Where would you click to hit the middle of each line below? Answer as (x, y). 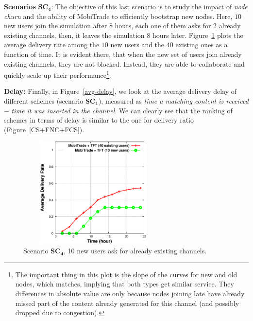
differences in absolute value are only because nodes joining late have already (130, 293)
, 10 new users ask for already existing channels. (135, 251)
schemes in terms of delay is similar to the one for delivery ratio (99, 120)
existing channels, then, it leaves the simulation (74, 35)
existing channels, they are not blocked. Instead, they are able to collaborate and (124, 63)
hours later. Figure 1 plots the (198, 35)
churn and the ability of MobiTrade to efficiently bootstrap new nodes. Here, (118, 16)
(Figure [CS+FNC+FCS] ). (44, 129)
